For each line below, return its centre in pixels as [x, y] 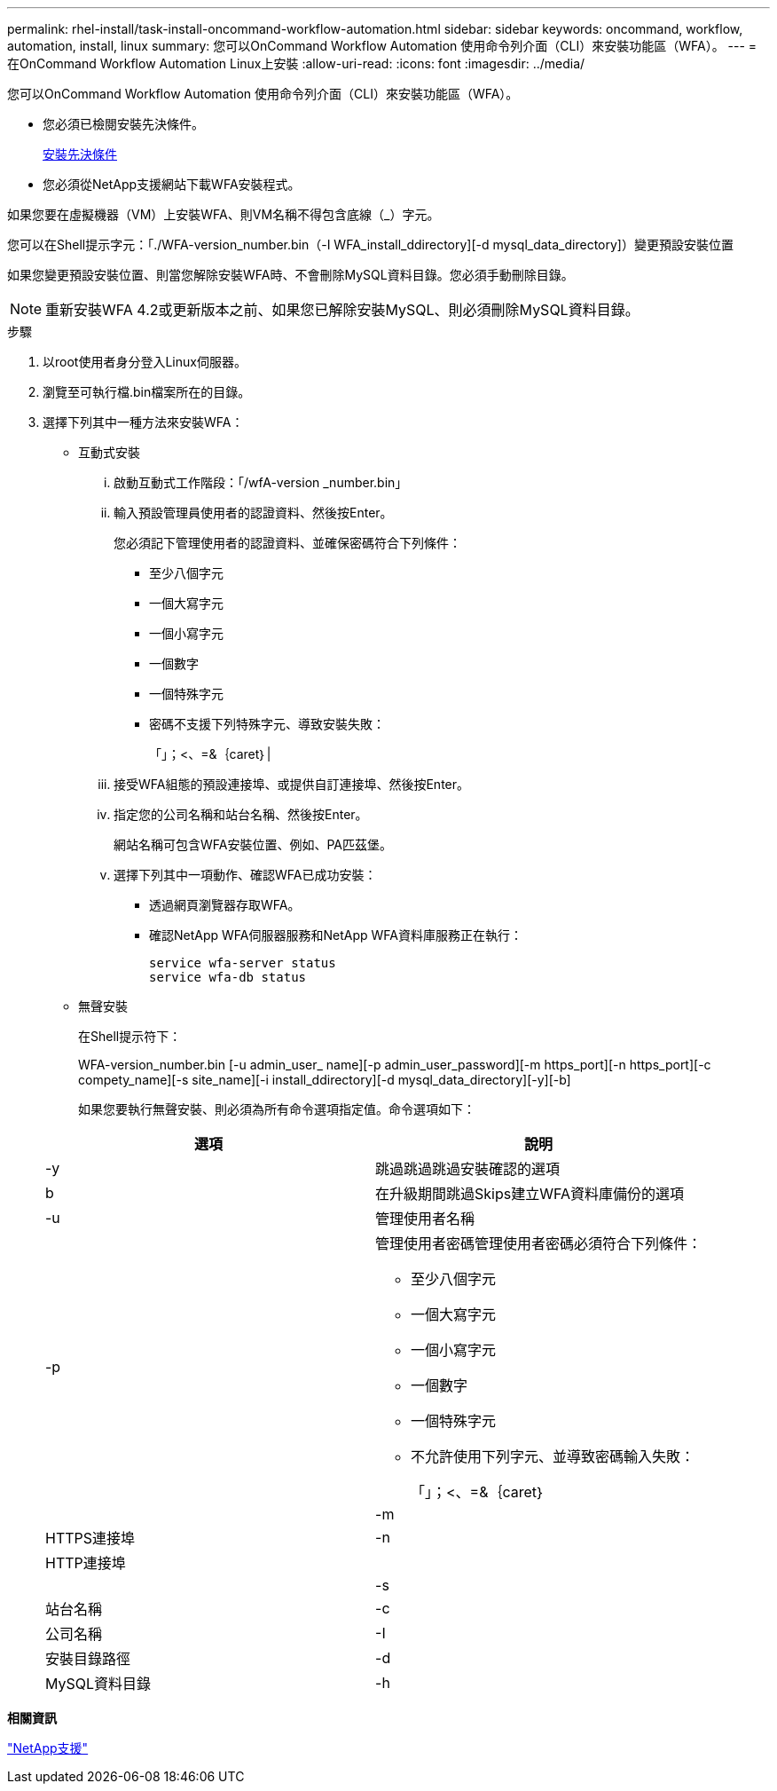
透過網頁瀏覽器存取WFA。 [225, 905]
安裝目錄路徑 [88, 1659]
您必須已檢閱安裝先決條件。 [123, 124]
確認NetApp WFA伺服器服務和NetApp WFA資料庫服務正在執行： [336, 935]
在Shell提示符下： [130, 1036]
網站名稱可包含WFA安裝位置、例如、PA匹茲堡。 [253, 844]
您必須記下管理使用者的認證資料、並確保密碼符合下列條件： [287, 543]
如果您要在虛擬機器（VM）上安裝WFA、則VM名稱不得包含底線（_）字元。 [224, 214]
